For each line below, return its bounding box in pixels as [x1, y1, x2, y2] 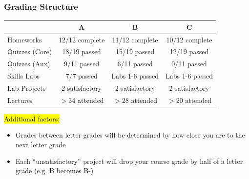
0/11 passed [171, 59, 207, 69]
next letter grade [15, 139, 66, 150]
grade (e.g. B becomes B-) [15, 165, 94, 176]
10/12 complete [166, 34, 212, 44]
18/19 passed [62, 46, 101, 57]
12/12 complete [59, 34, 105, 44]
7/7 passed [65, 71, 98, 81]
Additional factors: [4, 113, 60, 123]
